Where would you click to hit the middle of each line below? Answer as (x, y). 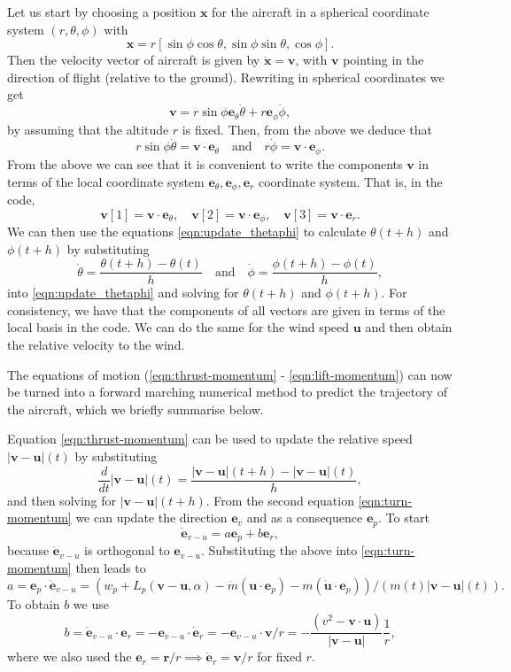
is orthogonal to (127, 550)
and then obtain (409, 327)
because (28, 550)
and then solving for (62, 500)
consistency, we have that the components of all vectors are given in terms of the (226, 309)
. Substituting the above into (279, 550)
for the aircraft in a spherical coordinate (321, 12)
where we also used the (70, 657)
